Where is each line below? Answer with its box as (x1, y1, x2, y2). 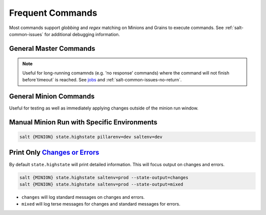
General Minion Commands (9, 92, 95, 101)
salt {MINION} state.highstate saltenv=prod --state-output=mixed (19, 181, 183, 187)
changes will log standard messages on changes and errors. (21, 194, 145, 200)
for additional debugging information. (44, 31, 120, 37)
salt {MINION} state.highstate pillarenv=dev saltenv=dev (19, 134, 163, 140)
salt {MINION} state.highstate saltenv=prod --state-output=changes (19, 175, 189, 180)
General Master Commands (9, 44, 96, 53)
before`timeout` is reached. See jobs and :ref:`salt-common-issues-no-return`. (22, 77, 182, 83)
